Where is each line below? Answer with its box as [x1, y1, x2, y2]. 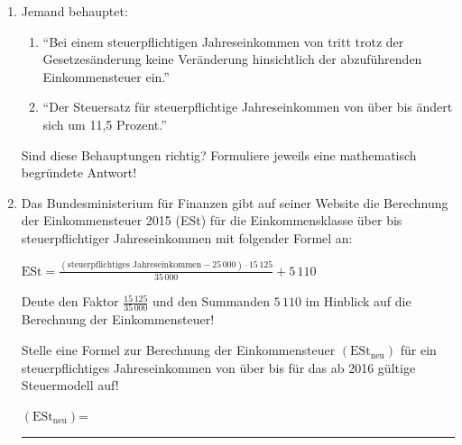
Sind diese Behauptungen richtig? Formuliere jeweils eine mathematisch [21, 145, 417, 164]
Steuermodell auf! [21, 376, 119, 395]
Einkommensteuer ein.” [42, 67, 170, 86]
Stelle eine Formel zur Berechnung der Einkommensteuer [21, 341, 336, 359]
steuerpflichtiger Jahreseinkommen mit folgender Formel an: [21, 228, 353, 247]
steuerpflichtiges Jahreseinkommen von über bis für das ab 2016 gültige [21, 358, 416, 377]
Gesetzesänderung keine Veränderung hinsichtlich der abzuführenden [42, 50, 422, 68]
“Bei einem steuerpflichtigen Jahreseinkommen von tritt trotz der [42, 32, 404, 50]
